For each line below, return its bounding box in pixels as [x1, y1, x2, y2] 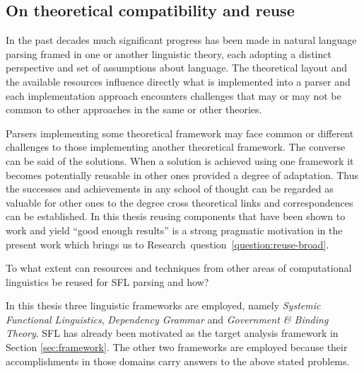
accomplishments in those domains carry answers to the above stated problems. [6, 353, 350, 368]
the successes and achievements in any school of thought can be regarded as [6, 181, 334, 196]
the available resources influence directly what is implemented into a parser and [6, 74, 351, 88]
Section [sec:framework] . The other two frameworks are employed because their [6, 340, 348, 355]
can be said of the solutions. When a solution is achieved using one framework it [6, 153, 354, 168]
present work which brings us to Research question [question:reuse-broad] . [6, 236, 329, 251]
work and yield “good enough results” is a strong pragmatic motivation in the [6, 222, 343, 237]
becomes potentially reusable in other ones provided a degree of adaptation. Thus [6, 167, 359, 182]
